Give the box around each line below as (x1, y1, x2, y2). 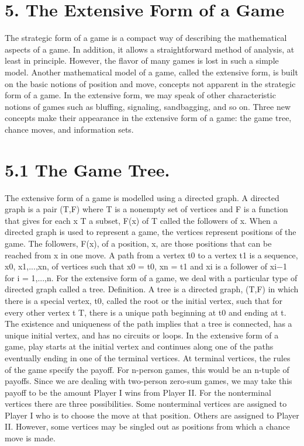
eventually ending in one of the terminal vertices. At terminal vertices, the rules (5, 351, 291, 364)
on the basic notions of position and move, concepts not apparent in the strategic (5, 77, 296, 89)
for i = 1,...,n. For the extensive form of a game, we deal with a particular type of (5, 271, 298, 283)
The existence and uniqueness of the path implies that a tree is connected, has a (5, 317, 292, 330)
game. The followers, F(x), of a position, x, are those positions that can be (5, 237, 272, 249)
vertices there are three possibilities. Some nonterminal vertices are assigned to (5, 397, 287, 410)
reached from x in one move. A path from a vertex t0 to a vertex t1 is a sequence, (5, 248, 298, 261)
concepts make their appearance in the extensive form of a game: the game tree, (5, 112, 292, 124)
